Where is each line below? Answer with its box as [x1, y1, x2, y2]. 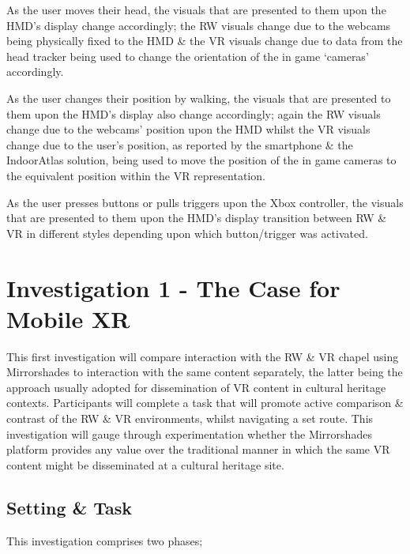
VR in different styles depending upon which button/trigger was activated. [6, 224, 368, 241]
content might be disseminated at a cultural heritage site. [6, 456, 284, 473]
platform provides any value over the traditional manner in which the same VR [6, 441, 390, 458]
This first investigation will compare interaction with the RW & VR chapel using [6, 348, 399, 364]
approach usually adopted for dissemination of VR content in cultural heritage [6, 379, 386, 395]
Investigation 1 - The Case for [6, 271, 340, 303]
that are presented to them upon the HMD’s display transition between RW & [6, 209, 387, 226]
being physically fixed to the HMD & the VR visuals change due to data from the [6, 32, 403, 49]
